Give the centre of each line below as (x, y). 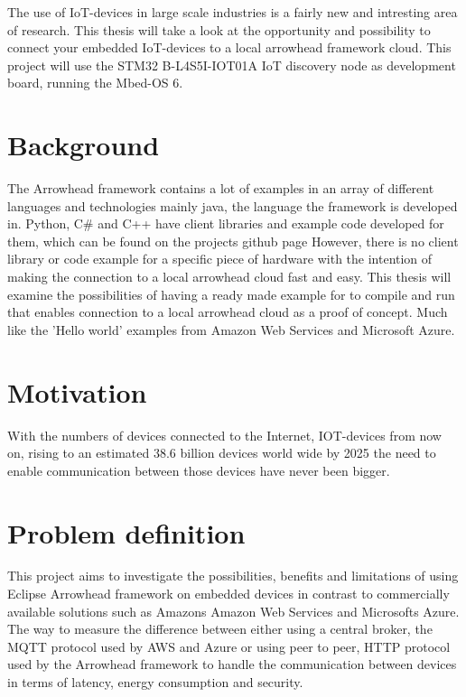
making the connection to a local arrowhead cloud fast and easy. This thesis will (229, 277)
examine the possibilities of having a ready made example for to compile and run (231, 294)
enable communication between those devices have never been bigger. (199, 470)
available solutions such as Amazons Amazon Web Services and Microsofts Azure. (233, 611)
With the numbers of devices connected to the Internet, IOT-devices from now (224, 435)
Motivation (77, 391)
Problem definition (126, 532)
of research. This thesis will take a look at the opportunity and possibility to (219, 29)
